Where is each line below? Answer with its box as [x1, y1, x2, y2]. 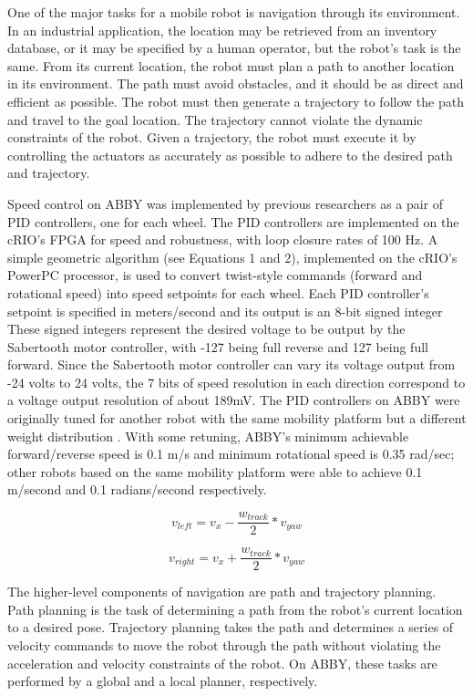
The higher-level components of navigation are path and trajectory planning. [7, 582, 437, 601]
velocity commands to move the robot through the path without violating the [7, 635, 441, 654]
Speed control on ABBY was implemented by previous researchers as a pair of [7, 193, 444, 213]
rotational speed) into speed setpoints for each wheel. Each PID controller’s [7, 283, 429, 302]
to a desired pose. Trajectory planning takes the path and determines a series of [7, 618, 454, 637]
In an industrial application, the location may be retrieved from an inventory [7, 20, 437, 39]
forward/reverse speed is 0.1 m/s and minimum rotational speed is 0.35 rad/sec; [7, 444, 455, 463]
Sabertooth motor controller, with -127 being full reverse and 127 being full [7, 337, 428, 356]
